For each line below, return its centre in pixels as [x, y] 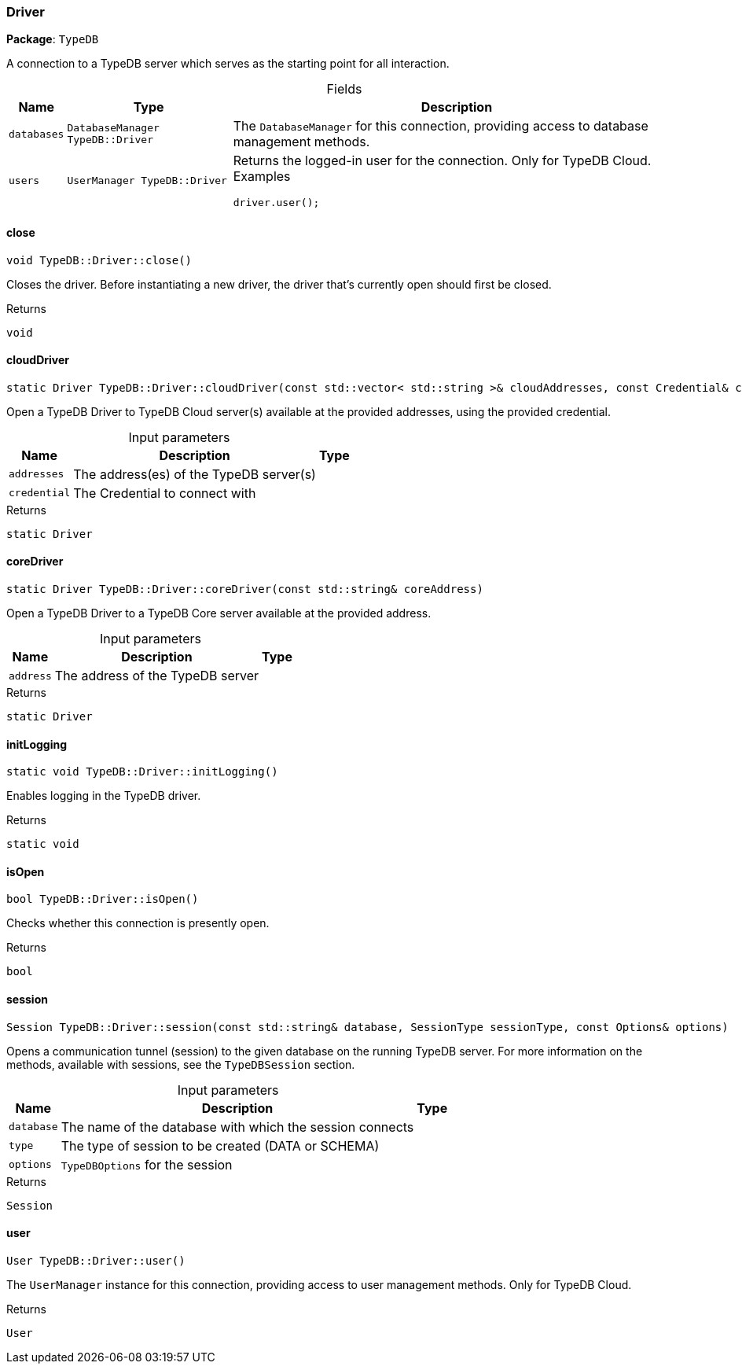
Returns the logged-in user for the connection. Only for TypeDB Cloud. [442, 161]
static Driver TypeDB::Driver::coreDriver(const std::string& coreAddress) [245, 589]
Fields [344, 89]
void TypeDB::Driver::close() [99, 260]
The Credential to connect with [165, 493]
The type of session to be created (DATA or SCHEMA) [220, 1145]
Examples [262, 177]
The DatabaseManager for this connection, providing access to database [441, 126]
